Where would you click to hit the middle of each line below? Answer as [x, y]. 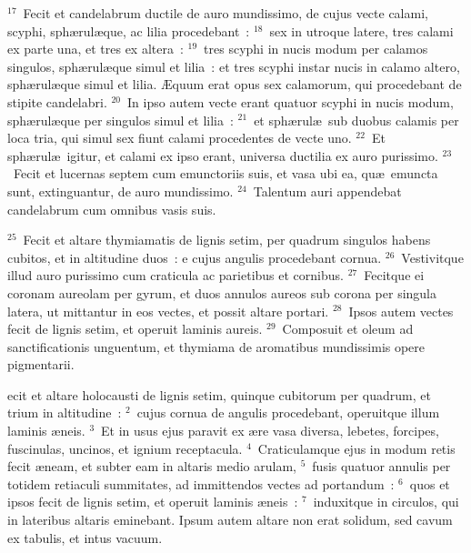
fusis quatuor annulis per [381, 466]
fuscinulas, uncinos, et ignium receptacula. [125, 448]
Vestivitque [432, 257]
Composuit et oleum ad [348, 329]
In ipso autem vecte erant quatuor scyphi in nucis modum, [291, 101]
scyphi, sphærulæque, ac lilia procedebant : [129, 30]
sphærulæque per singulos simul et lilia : [120, 120]
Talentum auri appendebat [327, 191]
